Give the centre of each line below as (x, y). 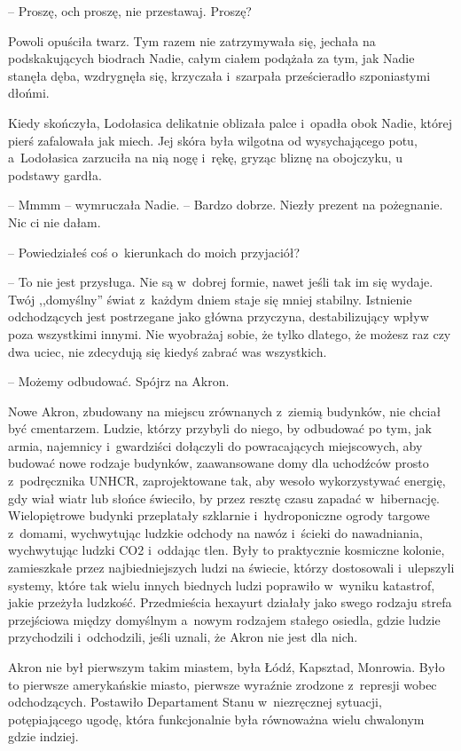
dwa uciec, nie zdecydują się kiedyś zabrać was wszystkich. (168, 351)
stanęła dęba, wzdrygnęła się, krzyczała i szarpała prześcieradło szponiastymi (219, 75)
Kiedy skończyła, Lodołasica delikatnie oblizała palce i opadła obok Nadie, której (230, 122)
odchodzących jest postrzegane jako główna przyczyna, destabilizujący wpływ (219, 316)
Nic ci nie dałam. (55, 221)
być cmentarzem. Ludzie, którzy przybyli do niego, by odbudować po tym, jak (220, 428)
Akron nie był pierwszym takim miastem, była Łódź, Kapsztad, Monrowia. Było (227, 667)
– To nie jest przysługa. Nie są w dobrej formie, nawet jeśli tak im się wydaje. (221, 282)
